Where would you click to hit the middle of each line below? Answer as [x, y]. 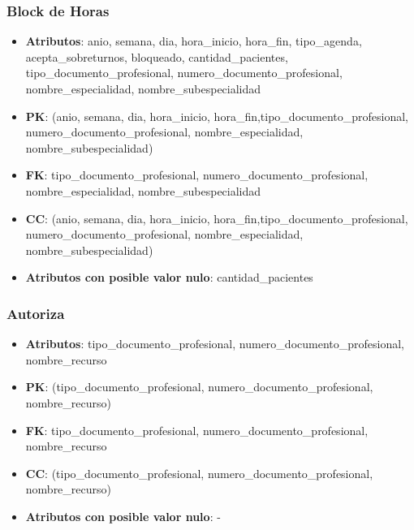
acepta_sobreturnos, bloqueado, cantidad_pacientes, [157, 56]
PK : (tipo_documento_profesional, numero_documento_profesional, [199, 387]
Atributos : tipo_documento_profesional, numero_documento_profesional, [215, 344]
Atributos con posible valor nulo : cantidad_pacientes [169, 277]
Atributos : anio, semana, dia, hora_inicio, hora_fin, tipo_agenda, [194, 41]
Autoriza [36, 313]
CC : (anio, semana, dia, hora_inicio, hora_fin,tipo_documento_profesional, [217, 218]
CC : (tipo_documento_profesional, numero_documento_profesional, [199, 473]
